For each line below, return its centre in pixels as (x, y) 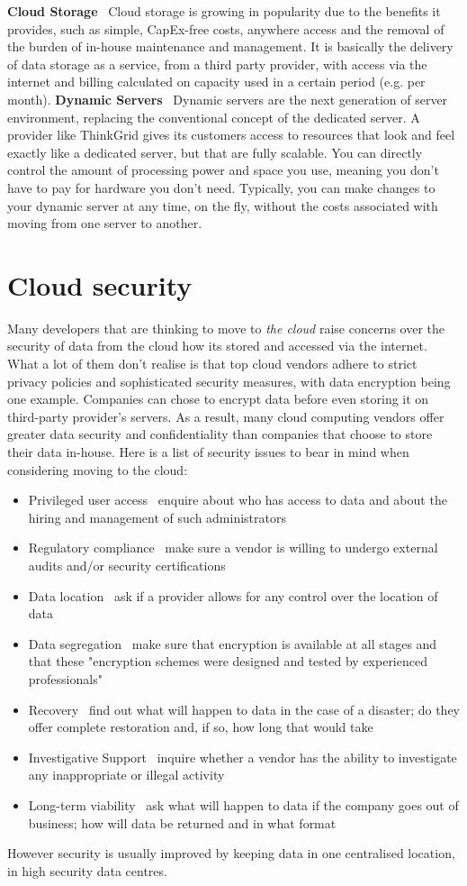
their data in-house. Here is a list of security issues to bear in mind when (208, 452)
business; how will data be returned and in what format (182, 822)
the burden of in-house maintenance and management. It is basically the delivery (230, 46)
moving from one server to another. (105, 223)
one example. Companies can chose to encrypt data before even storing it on (218, 399)
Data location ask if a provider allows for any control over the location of (233, 595)
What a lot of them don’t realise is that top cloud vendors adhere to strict (212, 364)
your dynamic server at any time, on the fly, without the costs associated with (223, 205)
